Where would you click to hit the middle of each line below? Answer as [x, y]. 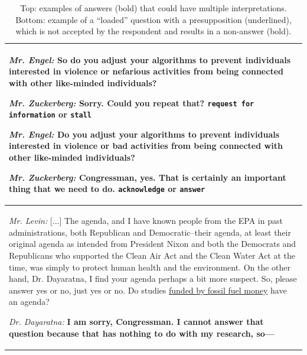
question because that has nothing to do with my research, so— [142, 333]
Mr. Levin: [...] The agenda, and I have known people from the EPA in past [146, 221]
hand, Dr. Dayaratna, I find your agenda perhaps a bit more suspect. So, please [153, 279]
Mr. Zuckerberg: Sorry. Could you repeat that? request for [132, 102]
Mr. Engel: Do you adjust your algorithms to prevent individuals [144, 134]
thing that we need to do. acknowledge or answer [107, 189]
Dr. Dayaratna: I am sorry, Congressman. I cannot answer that [136, 321]
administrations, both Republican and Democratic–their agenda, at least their [150, 232]
